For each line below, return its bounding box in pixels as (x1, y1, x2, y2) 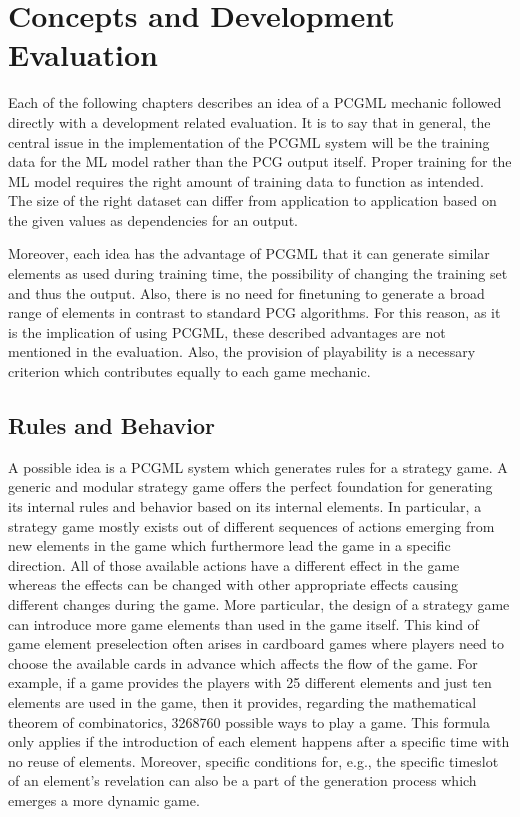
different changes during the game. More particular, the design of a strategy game (8, 593, 510, 614)
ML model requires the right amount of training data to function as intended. (8, 170, 484, 191)
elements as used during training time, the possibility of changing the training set (8, 263, 508, 284)
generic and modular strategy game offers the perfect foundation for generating (8, 476, 493, 497)
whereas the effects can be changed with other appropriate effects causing (8, 574, 458, 595)
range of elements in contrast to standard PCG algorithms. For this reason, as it (8, 302, 501, 323)
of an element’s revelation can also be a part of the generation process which (8, 770, 477, 791)
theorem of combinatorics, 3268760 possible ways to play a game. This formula (8, 711, 490, 732)
